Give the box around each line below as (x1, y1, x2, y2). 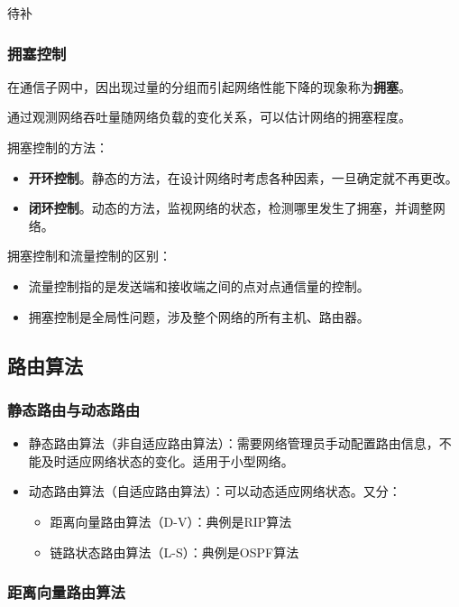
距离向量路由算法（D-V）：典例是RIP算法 (50, 511, 292, 530)
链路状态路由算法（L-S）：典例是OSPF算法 (50, 542, 299, 561)
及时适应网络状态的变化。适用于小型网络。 (41, 451, 294, 470)
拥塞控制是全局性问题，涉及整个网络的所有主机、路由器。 (28, 307, 370, 326)
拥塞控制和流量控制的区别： (7, 246, 171, 265)
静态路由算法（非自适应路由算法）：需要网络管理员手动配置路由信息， (28, 434, 439, 453)
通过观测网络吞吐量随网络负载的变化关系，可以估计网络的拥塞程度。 (7, 107, 411, 126)
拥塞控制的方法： (7, 138, 108, 156)
